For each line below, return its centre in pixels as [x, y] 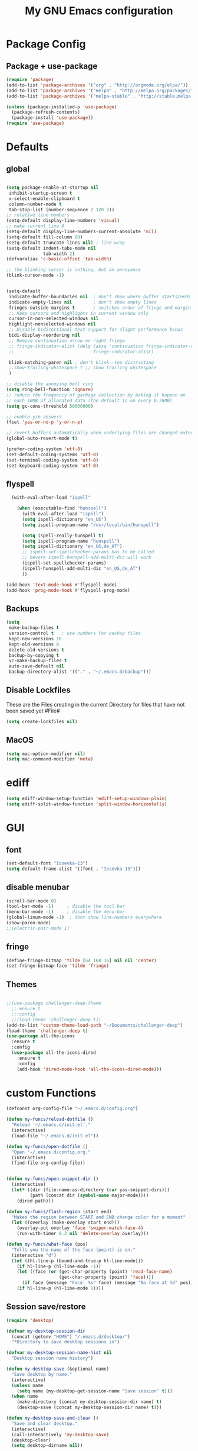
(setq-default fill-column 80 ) [44, 237]
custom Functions [51, 1093]
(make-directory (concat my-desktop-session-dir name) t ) [89, 1402]
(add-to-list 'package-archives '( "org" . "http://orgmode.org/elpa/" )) [97, 85]
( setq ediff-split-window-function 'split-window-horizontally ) [87, 804]
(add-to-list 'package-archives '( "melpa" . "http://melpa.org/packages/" [100, 91]
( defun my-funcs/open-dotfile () [47, 1146]
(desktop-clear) [31, 1440]
